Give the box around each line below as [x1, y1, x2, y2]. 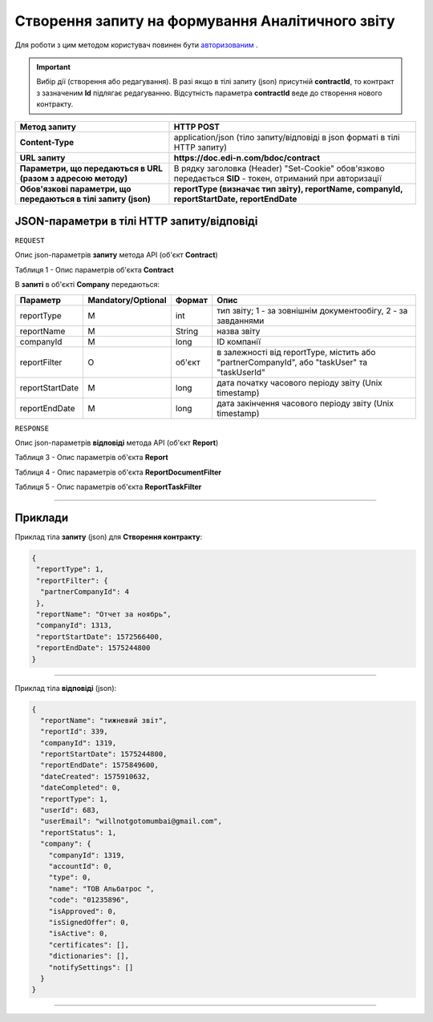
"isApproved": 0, [48, 907, 117, 915]
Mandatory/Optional [87, 294, 167, 305]
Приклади [14, 511, 69, 524]
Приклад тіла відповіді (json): [14, 683, 117, 693]
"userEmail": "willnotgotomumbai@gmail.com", [40, 817, 222, 826]
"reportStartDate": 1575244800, [40, 749, 168, 759]
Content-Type [19, 136, 75, 147]
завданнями [216, 315, 265, 326]
